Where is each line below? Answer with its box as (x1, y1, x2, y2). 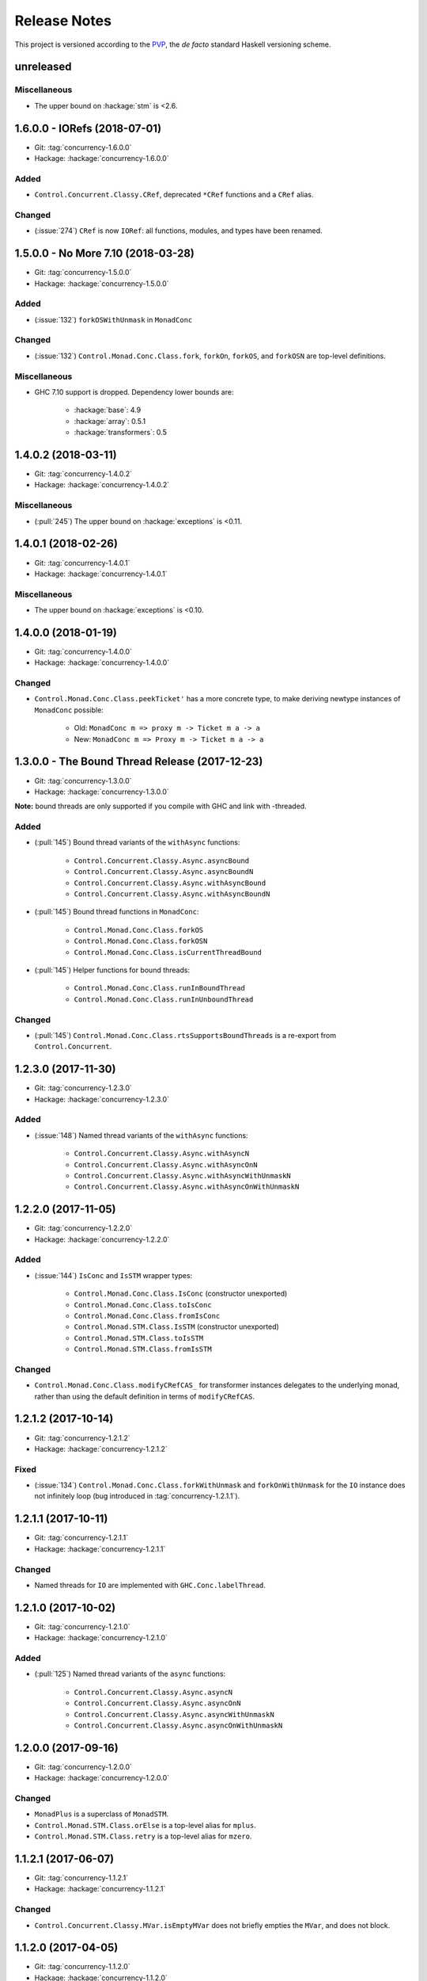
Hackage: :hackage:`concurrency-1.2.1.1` (34, 1544, 166, 1553)
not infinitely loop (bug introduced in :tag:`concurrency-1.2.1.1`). (34, 1491, 240, 1501)
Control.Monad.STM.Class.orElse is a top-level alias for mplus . (34, 1820, 256, 1830)
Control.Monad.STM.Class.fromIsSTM (74, 1345, 213, 1354)
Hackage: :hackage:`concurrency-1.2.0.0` (34, 1773, 170, 1783)
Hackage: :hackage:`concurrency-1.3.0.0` (34, 787, 169, 796)
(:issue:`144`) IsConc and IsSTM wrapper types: (34, 1270, 193, 1280)
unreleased (14, 60, 72, 74)
